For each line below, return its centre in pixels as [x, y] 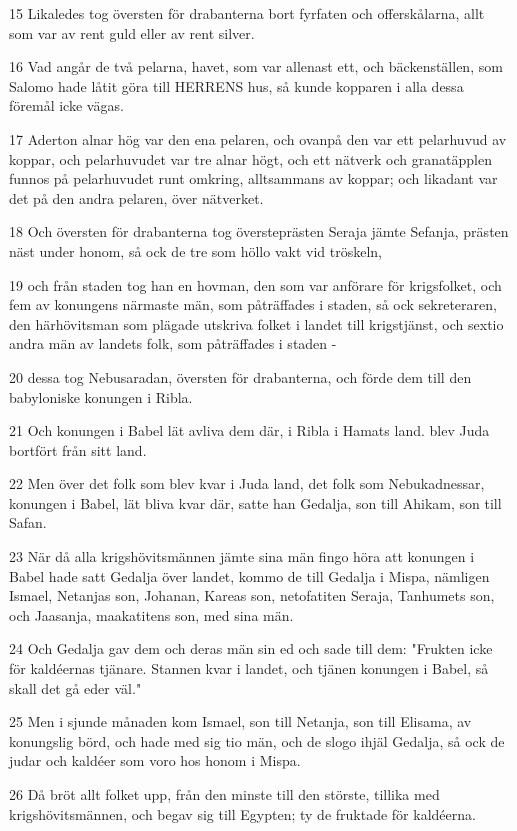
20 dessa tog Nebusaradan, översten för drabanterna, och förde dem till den [240, 376]
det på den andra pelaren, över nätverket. [136, 197]
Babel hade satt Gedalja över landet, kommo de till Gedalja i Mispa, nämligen [249, 575]
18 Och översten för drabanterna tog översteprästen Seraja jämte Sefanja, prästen [259, 231]
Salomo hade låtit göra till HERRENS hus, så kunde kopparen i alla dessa [236, 85]
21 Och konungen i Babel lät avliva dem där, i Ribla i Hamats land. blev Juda [249, 430]
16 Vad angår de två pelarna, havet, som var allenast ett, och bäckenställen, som [256, 66]
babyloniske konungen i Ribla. [101, 396]
